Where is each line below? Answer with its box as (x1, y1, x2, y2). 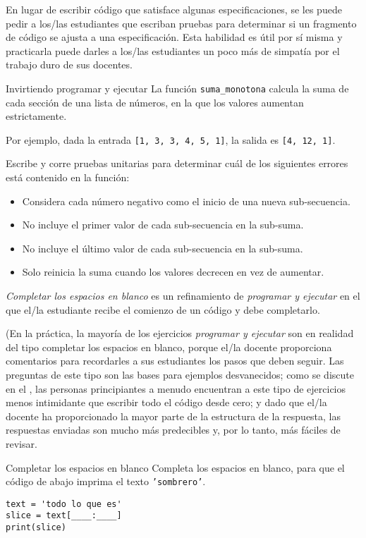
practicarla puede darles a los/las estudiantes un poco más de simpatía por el (6, 43, 340, 58)
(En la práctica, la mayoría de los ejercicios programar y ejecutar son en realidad (6, 326, 354, 341)
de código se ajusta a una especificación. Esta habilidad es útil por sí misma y (6, 30, 343, 44)
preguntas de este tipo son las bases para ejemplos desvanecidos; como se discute (6, 367, 354, 381)
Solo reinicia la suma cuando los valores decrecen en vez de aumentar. (22, 264, 324, 279)
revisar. (6, 436, 37, 451)
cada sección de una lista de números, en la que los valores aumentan (6, 94, 304, 109)
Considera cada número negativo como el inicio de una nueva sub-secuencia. (22, 193, 350, 208)
